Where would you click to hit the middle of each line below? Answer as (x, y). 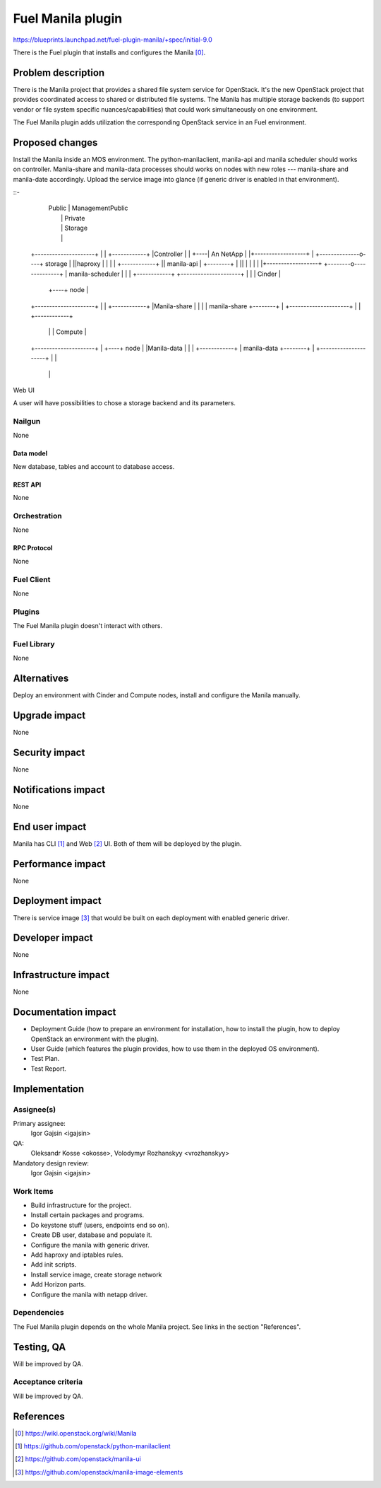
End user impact (50, 826)
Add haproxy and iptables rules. (77, 1255)
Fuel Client (32, 579)
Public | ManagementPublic (88, 208)
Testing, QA (40, 1347)
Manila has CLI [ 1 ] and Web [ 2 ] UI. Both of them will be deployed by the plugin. (127, 843)
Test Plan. (45, 1059)
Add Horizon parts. (58, 1284)
